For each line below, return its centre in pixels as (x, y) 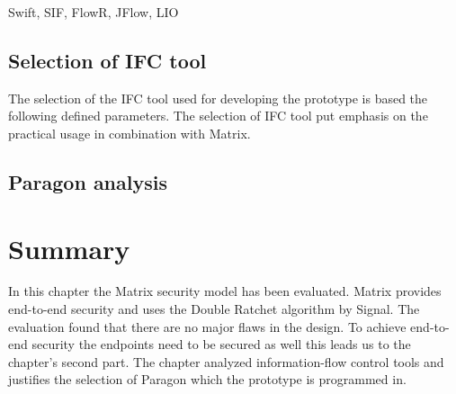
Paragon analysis (88, 181)
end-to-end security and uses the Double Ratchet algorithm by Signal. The (214, 309)
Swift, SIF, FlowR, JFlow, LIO (94, 12)
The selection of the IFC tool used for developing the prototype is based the (218, 98)
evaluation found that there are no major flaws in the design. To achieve (207, 326)
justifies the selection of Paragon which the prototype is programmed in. (207, 379)
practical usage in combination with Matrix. (130, 133)
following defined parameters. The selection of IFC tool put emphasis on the (218, 116)
